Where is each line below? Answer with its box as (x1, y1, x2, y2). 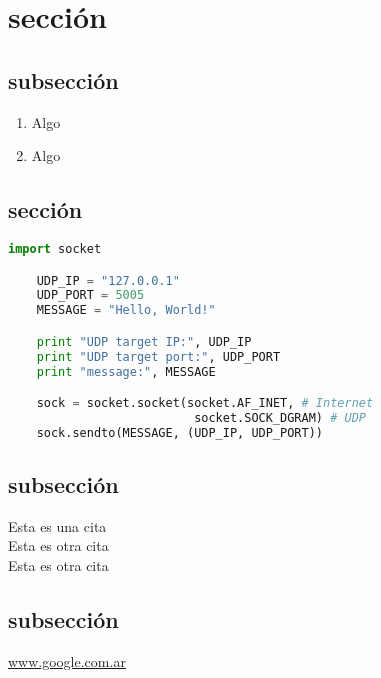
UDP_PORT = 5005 (36, 288, 145, 303)
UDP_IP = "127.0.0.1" (36, 273, 180, 288)
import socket (8, 241, 102, 256)
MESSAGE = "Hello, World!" (36, 303, 216, 318)
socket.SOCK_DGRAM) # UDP (194, 410, 366, 425)
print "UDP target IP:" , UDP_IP (36, 334, 252, 349)
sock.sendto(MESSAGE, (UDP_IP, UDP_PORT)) (36, 425, 323, 440)
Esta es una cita (8, 515, 107, 536)
